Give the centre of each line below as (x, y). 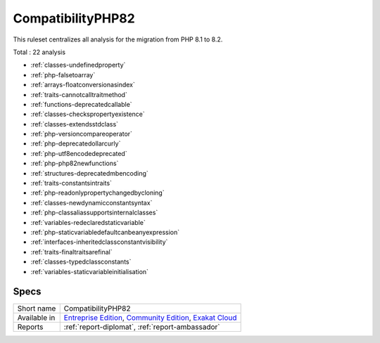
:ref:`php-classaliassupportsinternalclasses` (94, 213)
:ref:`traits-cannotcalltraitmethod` (79, 94)
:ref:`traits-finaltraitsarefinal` (71, 252)
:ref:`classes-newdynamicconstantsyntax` (91, 202)
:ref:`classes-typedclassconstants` (81, 262)
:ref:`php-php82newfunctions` (75, 163)
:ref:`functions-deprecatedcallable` (82, 104)
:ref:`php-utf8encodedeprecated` (79, 153)
